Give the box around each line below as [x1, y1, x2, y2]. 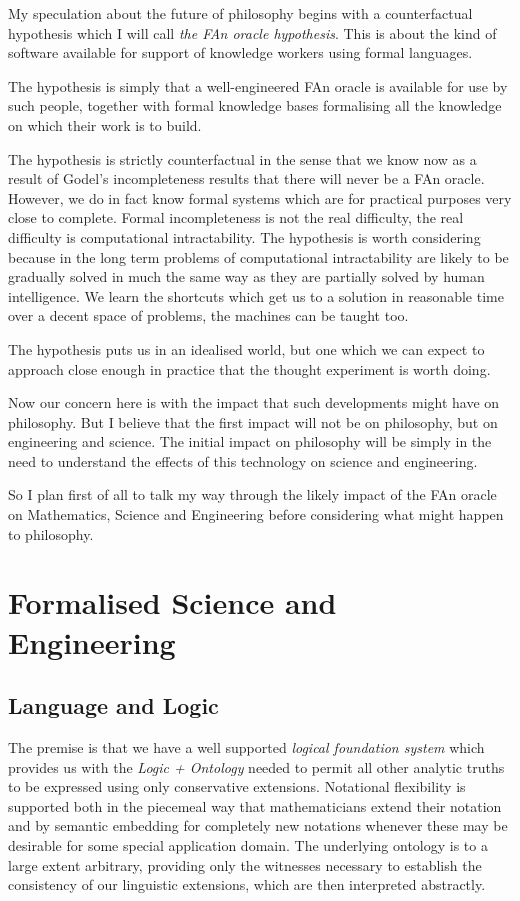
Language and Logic [8, 690, 219, 721]
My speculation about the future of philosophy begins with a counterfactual [8, 3, 473, 23]
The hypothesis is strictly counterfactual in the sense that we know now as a [8, 148, 477, 169]
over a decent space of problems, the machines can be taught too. [8, 305, 409, 326]
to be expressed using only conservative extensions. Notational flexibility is [8, 776, 466, 797]
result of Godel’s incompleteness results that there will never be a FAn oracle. [8, 168, 485, 189]
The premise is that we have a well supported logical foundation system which [8, 737, 485, 758]
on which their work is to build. [8, 114, 202, 135]
